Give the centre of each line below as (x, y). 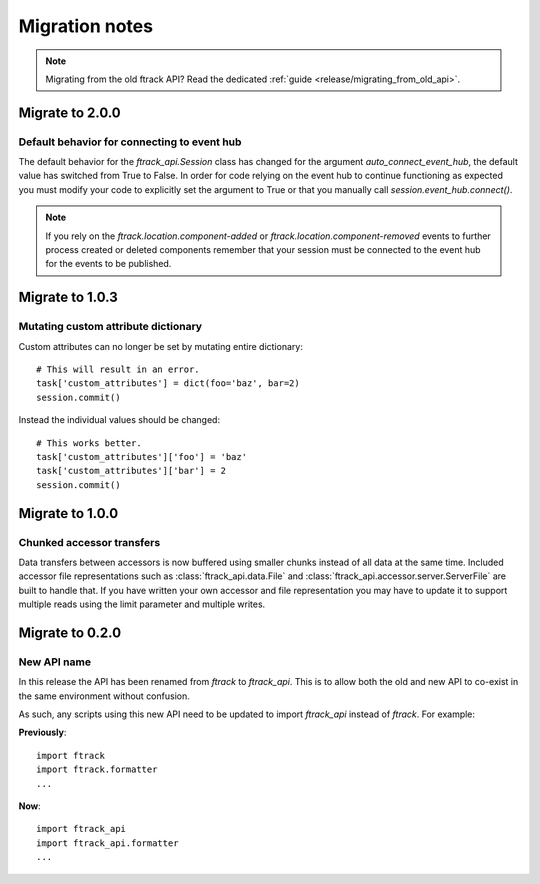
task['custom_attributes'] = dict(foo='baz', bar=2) (168, 383)
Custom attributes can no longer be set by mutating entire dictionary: (161, 346)
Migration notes (86, 26)
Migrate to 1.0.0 (68, 513)
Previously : (42, 732)
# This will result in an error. (118, 369)
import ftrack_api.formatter (107, 843)
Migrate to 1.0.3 (68, 297)
